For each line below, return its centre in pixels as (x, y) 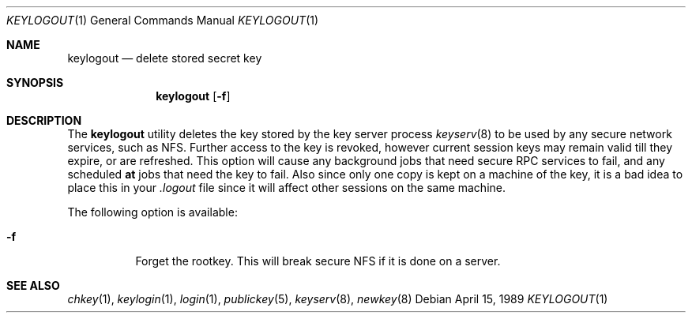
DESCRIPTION (44, 120)
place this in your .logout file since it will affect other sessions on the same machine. (286, 188)
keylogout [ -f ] (193, 96)
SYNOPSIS (35, 83)
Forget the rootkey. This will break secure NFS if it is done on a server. (318, 261)
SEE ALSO (33, 285)
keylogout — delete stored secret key (165, 58)
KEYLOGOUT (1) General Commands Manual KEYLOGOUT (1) (163, 20)
